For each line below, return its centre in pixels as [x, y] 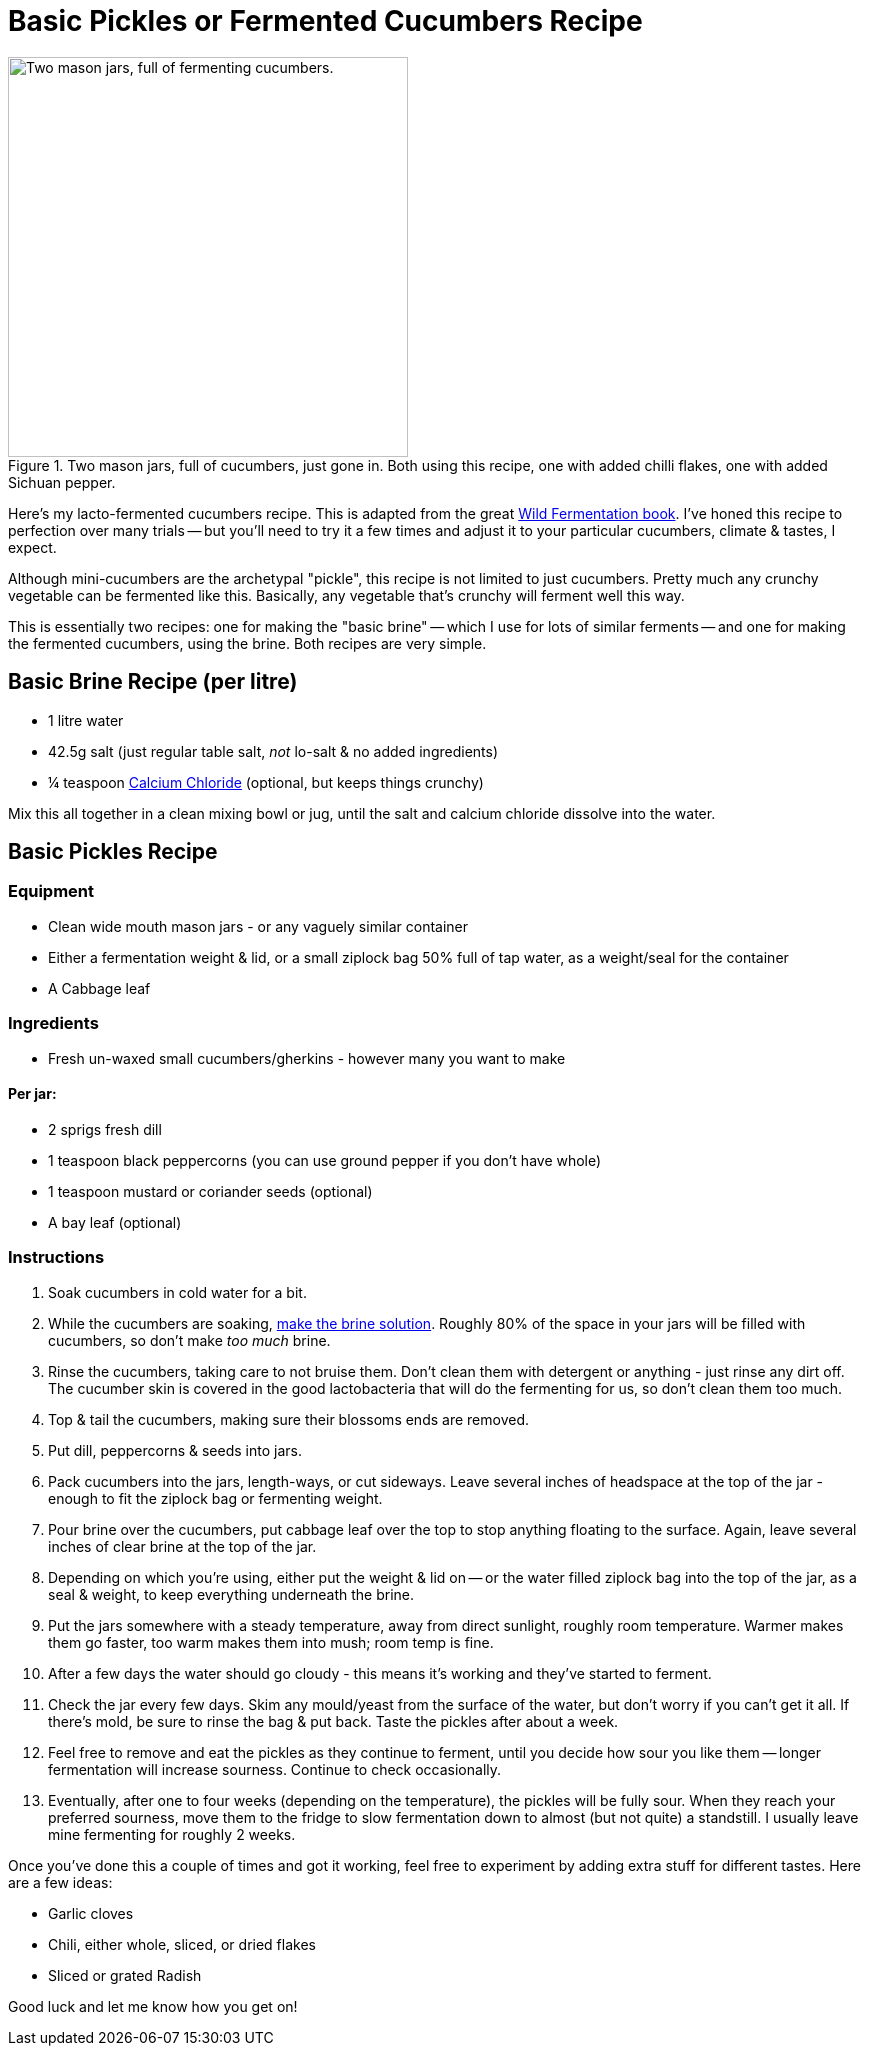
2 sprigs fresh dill [105, 1129]
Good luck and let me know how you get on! [153, 2006]
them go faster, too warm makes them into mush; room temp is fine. [271, 1642]
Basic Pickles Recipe [113, 852]
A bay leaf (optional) [115, 1222]
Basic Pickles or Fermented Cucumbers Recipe [325, 21]
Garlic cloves [91, 1913]
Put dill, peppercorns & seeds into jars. [175, 1450]
